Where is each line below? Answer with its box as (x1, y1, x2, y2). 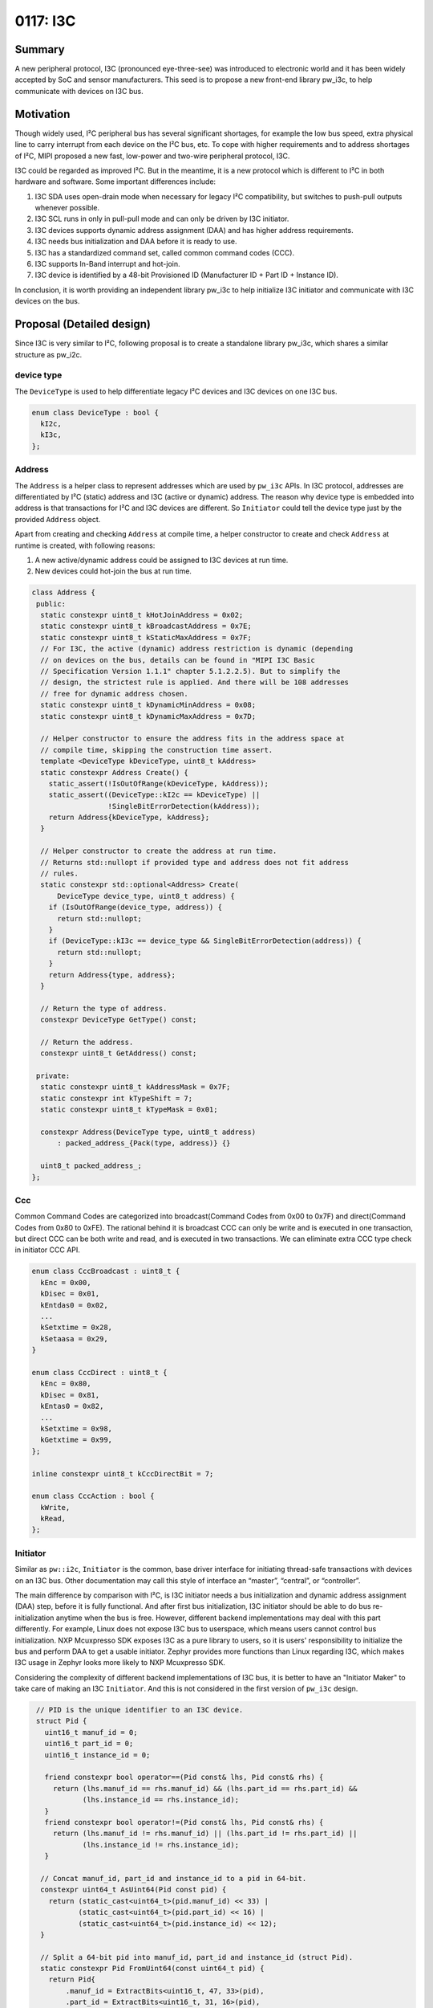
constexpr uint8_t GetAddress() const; (40, 1049, 197, 1058)
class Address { (31, 588, 96, 598)
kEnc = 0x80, (40, 1379, 91, 1389)
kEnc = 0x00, (40, 1278, 91, 1287)
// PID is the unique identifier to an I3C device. (36, 1705, 244, 1715)
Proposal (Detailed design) (14, 317, 152, 331)
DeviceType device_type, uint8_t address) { (57, 892, 236, 900)
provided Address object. (14, 514, 101, 524)
